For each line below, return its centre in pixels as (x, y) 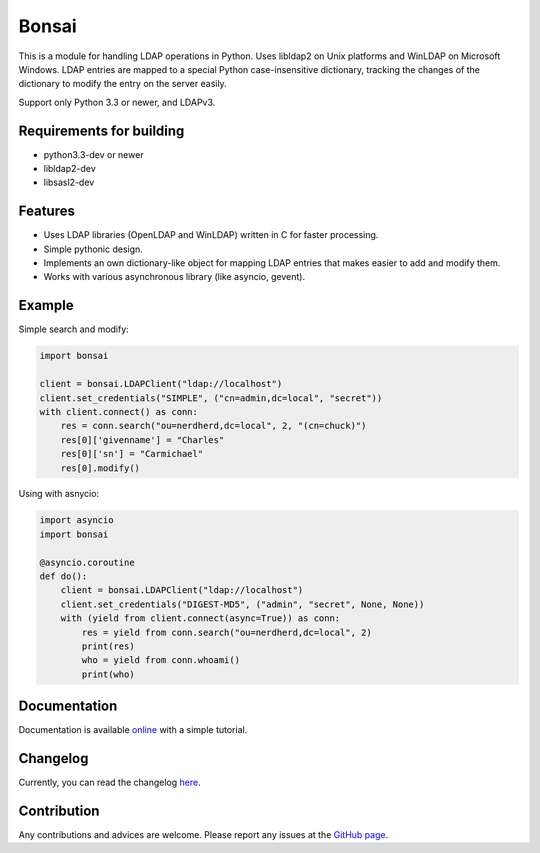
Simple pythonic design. (93, 249)
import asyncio (76, 520)
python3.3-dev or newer (93, 154)
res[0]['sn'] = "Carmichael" (132, 454)
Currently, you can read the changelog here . (109, 782)
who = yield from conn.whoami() (160, 660)
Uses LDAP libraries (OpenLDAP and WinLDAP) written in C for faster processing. (211, 235)
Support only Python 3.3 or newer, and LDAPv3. (117, 102)
